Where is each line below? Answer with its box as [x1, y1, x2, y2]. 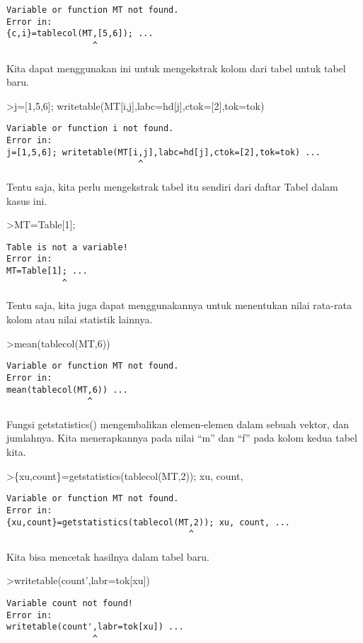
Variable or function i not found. [6, 123, 174, 134]
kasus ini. [6, 193, 47, 208]
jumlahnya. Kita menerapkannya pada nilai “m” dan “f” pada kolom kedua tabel [6, 430, 357, 445]
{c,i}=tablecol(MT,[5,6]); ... [6, 28, 154, 39]
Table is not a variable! [6, 242, 128, 252]
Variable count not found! [6, 598, 133, 609]
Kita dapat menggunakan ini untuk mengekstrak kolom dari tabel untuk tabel [6, 60, 346, 75]
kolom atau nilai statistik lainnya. [6, 312, 153, 327]
